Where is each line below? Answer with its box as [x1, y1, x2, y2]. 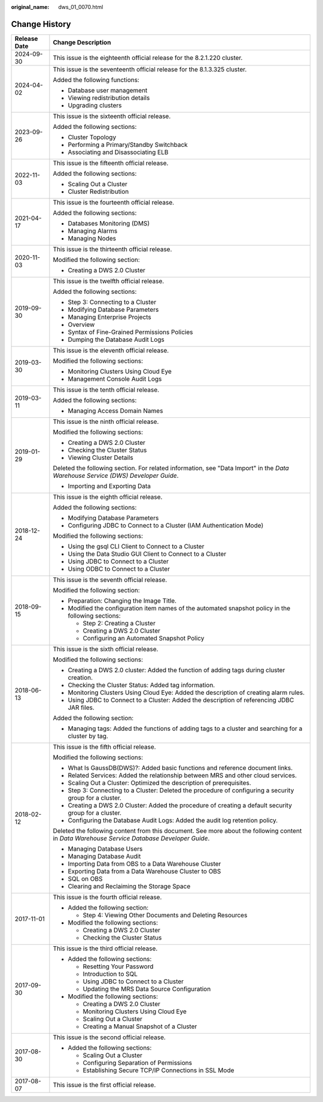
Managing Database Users [68, 844, 143, 853]
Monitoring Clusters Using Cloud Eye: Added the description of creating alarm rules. [68, 688, 305, 697]
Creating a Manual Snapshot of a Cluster [83, 1022, 197, 1031]
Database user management [68, 86, 148, 94]
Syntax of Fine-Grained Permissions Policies [68, 327, 193, 336]
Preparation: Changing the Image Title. [68, 597, 176, 605]
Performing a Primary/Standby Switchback [68, 140, 188, 149]
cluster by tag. [68, 731, 109, 740]
